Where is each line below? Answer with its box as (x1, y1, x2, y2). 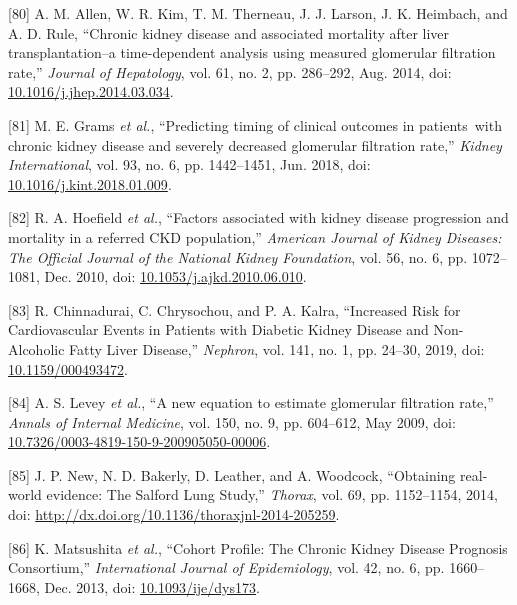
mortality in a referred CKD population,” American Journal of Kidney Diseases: (8, 226, 502, 247)
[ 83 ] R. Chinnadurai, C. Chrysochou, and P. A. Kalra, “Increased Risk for (8, 299, 461, 320)
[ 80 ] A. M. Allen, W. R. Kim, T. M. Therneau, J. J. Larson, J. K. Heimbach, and (8, 3, 508, 23)
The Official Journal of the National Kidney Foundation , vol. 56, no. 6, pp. (8, 246, 468, 267)
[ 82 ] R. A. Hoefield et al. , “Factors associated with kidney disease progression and (8, 207, 509, 228)
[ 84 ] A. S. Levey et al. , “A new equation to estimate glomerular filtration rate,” (8, 392, 494, 413)
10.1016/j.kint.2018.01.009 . (8, 173, 172, 194)
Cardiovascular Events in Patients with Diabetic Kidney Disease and (8, 319, 429, 340)
